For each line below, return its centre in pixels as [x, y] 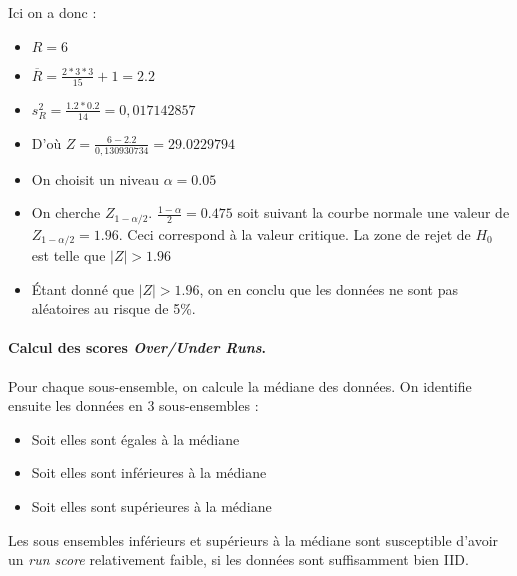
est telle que [68, 255]
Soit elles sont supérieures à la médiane [151, 506]
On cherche [66, 212]
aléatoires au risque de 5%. [113, 308]
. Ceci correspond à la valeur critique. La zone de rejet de [294, 233]
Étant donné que [82, 288]
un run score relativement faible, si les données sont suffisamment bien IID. [238, 559]
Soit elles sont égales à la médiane [135, 438]
